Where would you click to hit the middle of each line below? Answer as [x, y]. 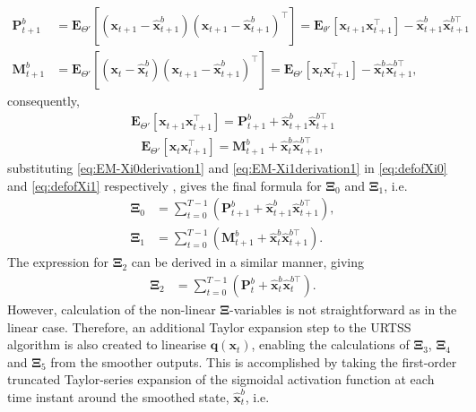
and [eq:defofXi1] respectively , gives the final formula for [164, 185]
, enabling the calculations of [330, 344]
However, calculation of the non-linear [112, 309]
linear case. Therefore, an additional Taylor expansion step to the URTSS [209, 326]
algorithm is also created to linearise [107, 344]
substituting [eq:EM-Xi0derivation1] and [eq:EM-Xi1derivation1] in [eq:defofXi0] [227, 168]
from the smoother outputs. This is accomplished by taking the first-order [254, 361]
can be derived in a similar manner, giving [247, 262]
